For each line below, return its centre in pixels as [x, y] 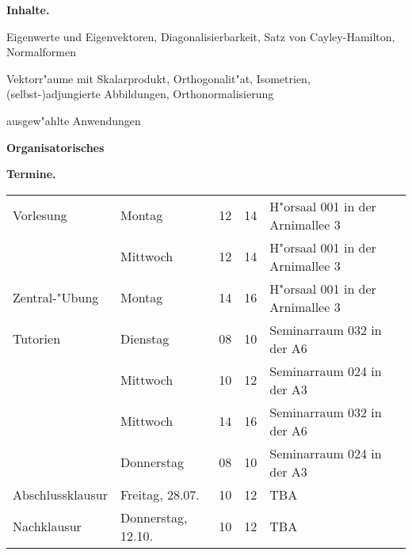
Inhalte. [28, 10]
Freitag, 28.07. [160, 494]
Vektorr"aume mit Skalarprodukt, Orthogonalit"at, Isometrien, [158, 78]
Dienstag [145, 339]
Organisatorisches [55, 147]
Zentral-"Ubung [56, 298]
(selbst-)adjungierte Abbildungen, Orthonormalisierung [140, 94]
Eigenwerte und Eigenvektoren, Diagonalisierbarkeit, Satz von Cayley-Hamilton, [201, 36]
